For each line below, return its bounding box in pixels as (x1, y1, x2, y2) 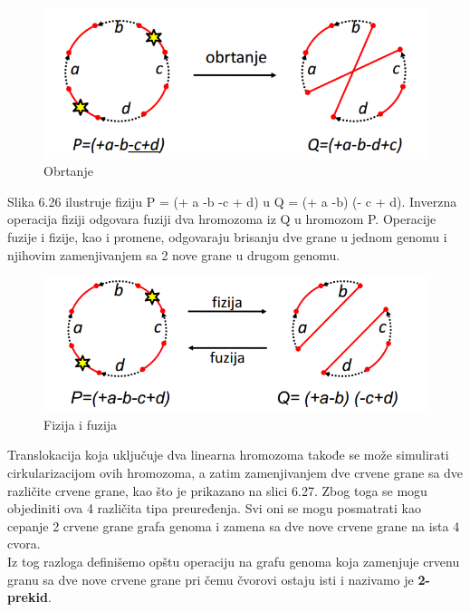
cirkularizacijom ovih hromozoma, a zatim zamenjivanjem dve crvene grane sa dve (7, 462, 464, 481)
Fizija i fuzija (43, 414, 118, 433)
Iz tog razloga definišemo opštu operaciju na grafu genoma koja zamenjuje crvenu (7, 551, 460, 570)
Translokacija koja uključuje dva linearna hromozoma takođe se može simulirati (7, 445, 449, 464)
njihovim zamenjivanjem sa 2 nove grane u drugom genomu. (7, 245, 341, 264)
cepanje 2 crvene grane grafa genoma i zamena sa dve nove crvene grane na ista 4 (7, 516, 460, 535)
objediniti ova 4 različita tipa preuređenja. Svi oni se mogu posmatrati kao (7, 499, 421, 518)
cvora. (7, 534, 41, 553)
